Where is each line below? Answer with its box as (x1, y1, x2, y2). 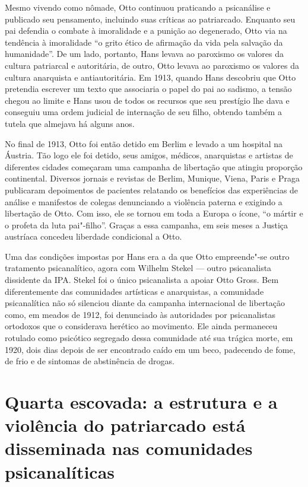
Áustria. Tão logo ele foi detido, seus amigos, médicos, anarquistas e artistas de (5, 149, 293, 161)
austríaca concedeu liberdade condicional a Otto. (5, 230, 182, 243)
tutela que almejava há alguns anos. (5, 117, 135, 129)
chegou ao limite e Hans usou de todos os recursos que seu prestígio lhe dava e (5, 94, 290, 106)
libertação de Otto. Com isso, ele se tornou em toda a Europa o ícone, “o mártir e (5, 207, 303, 219)
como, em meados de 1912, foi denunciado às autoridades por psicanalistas (5, 308, 275, 320)
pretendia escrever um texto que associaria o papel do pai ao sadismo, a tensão (5, 82, 292, 95)
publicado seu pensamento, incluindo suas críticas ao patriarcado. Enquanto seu (5, 12, 296, 25)
